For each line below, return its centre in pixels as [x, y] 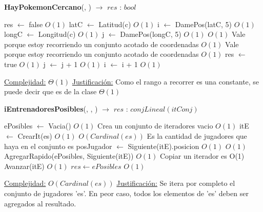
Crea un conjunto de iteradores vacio [155, 126]
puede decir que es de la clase [50, 91]
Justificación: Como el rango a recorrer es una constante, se [166, 81]
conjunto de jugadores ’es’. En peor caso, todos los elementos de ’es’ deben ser [126, 193]
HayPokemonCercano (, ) [48, 7]
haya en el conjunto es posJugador [58, 146]
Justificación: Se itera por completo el [176, 183]
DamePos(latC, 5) [203, 24]
